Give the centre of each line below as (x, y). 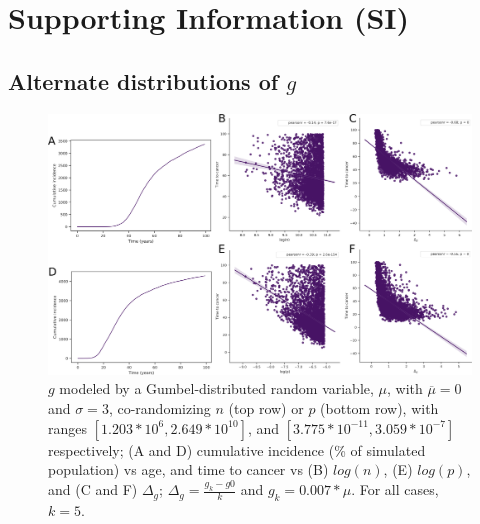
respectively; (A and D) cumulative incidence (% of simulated (237, 449)
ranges (68, 427)
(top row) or (266, 408)
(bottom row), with (379, 408)
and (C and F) (93, 489)
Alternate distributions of (143, 80)
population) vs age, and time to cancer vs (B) (188, 469)
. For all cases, (395, 489)
